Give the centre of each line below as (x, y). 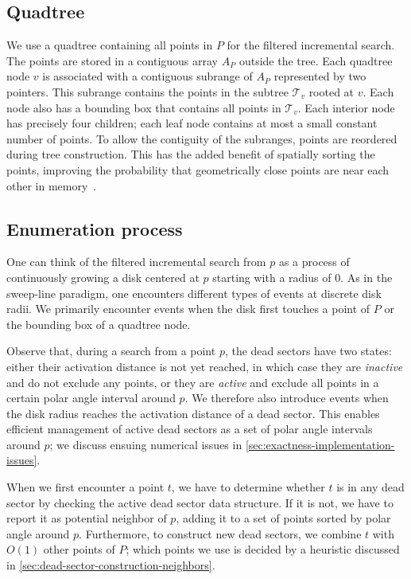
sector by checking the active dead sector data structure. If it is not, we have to (200, 502)
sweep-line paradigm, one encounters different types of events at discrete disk (194, 293)
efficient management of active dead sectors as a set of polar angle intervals (190, 429)
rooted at (332, 91)
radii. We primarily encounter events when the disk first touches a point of (188, 309)
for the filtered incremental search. (311, 45)
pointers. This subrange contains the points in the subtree (147, 91)
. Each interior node (346, 107)
